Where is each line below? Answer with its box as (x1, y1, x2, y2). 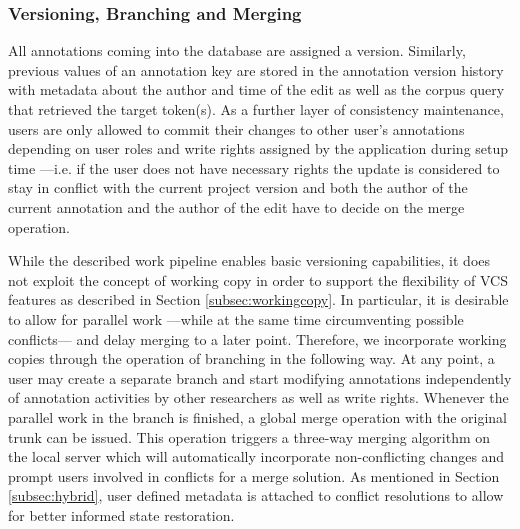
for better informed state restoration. (8, 504, 235, 525)
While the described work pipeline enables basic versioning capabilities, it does (8, 250, 491, 271)
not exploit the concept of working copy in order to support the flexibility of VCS (8, 269, 508, 290)
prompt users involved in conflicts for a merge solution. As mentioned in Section (8, 465, 500, 486)
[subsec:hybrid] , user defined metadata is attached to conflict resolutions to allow (8, 485, 504, 506)
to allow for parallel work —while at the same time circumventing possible (8, 308, 464, 329)
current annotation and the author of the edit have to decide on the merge (8, 196, 465, 217)
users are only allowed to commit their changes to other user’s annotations (8, 118, 465, 139)
